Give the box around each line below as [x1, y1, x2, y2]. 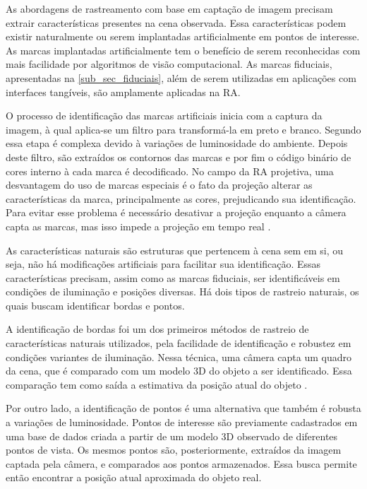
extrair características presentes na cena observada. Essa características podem [6, 15, 347, 30]
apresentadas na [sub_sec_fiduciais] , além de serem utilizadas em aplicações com [6, 70, 356, 85]
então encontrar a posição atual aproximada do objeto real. [6, 470, 262, 485]
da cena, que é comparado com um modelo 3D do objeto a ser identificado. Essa [6, 363, 352, 378]
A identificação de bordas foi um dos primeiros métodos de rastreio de [6, 322, 309, 336]
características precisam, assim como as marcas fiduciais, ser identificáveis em [6, 270, 340, 285]
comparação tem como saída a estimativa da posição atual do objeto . [6, 377, 308, 391]
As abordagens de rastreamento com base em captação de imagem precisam [6, 1, 333, 16]
